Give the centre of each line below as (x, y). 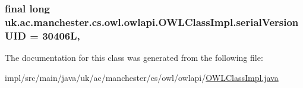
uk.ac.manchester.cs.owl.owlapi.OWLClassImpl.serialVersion (152, 22)
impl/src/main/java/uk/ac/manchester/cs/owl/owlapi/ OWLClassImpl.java (142, 77)
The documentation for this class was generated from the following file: (134, 58)
